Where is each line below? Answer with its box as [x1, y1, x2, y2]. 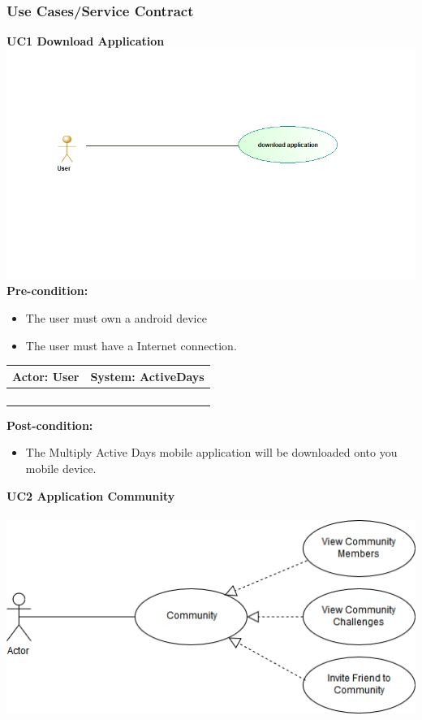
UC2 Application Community [6, 487, 175, 504]
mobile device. [25, 460, 97, 477]
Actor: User [12, 367, 80, 384]
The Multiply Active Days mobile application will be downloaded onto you [25, 444, 398, 461]
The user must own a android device [25, 310, 207, 327]
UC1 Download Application [6, 33, 165, 50]
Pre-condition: [6, 282, 88, 299]
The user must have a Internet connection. [25, 336, 237, 353]
